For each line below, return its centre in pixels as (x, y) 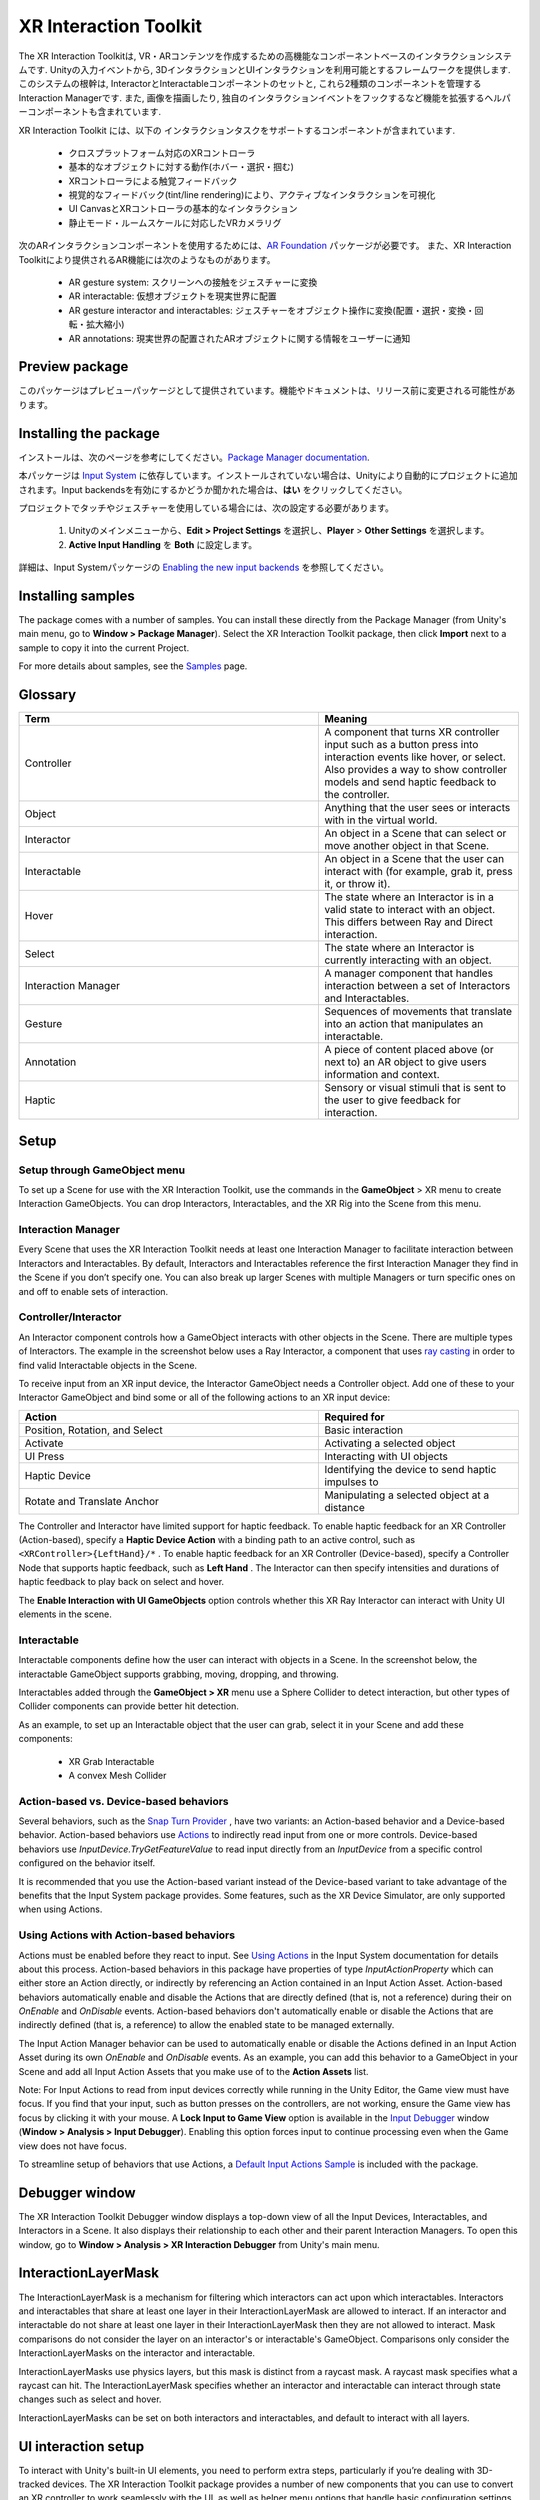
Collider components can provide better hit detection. (129, 1706)
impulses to (351, 1482)
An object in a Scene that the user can (414, 859)
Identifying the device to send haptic (410, 1469)
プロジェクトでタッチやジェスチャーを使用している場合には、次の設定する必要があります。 (206, 507)
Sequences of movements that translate (418, 1012)
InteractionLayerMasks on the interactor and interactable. (136, 2353)
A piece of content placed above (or (409, 1050)
